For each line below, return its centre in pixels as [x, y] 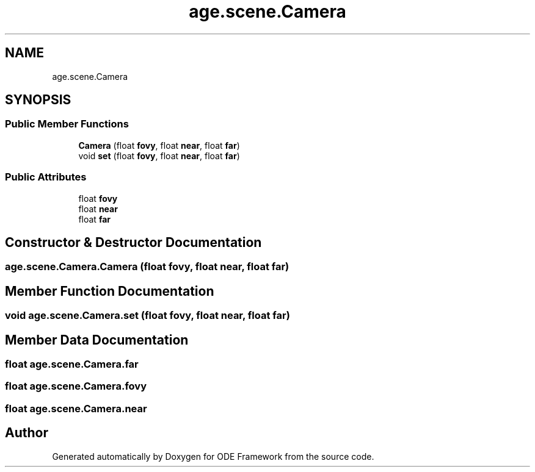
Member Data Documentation [97, 340]
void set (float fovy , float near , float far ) [159, 156]
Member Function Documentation [110, 291]
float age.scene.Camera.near [76, 408]
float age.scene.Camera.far [72, 364]
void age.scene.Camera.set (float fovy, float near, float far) [147, 316]
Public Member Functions [67, 124]
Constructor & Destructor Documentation [133, 242]
